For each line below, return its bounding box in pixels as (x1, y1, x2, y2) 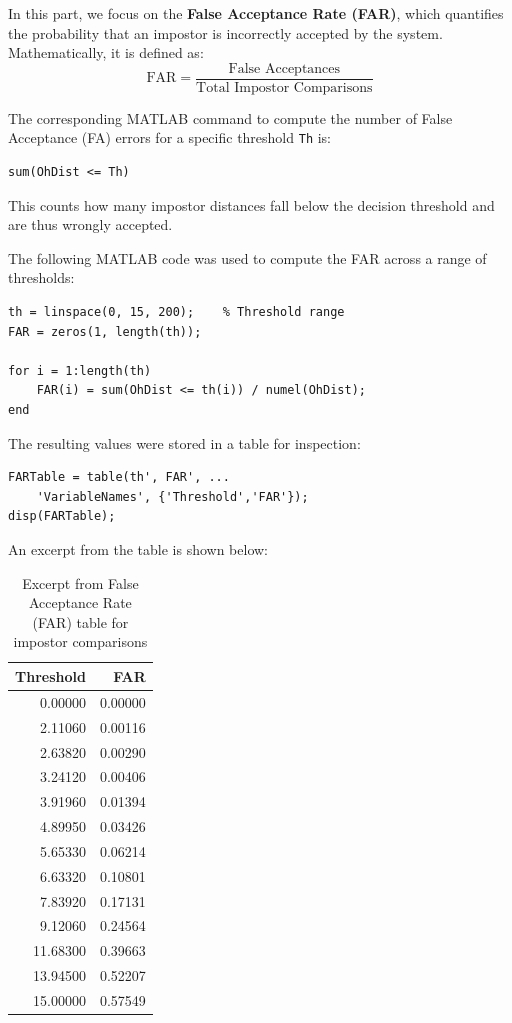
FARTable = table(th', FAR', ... (8, 470, 230, 485)
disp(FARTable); (8, 509, 116, 524)
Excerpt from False (22, 572, 139, 593)
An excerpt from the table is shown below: (8, 539, 268, 559)
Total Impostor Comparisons (196, 80, 373, 95)
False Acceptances (228, 61, 341, 76)
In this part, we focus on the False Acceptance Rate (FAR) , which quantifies (8, 3, 504, 23)
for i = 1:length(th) (8, 363, 152, 378)
